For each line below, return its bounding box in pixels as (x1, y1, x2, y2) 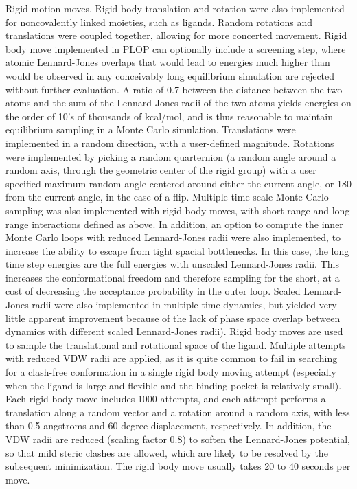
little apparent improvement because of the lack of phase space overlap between (5, 310, 341, 325)
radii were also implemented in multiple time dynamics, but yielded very (32, 297, 337, 312)
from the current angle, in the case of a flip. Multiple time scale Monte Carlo (5, 190, 329, 204)
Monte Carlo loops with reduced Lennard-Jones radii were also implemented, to (5, 230, 341, 244)
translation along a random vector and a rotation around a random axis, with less (5, 405, 350, 419)
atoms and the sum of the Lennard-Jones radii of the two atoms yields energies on (5, 95, 352, 110)
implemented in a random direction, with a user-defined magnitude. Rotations (5, 135, 334, 150)
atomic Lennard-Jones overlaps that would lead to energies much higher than (5, 55, 330, 69)
